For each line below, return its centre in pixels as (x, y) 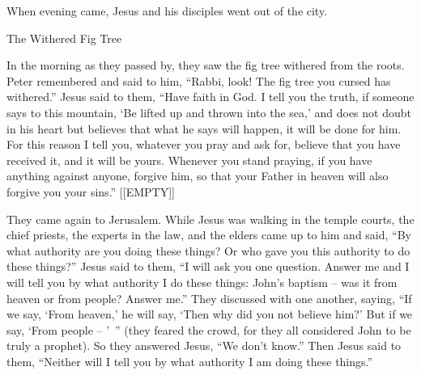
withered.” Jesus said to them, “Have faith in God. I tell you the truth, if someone (210, 97)
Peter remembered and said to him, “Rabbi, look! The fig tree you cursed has (199, 80)
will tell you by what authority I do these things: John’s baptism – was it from (202, 282)
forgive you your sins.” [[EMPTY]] (91, 191)
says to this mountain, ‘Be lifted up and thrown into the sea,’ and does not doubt (209, 112)
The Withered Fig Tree (64, 38)
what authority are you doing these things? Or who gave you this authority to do (208, 250)
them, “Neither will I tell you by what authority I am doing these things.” (190, 361)
